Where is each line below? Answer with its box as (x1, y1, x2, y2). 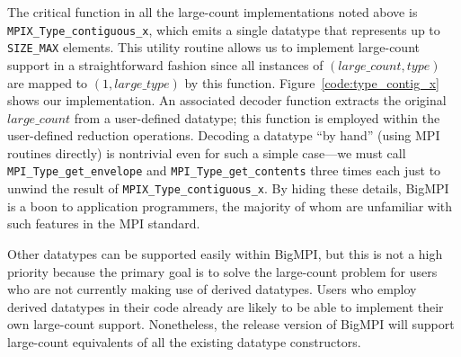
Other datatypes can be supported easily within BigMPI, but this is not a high (7, 244, 443, 263)
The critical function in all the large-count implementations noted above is (7, 3, 418, 21)
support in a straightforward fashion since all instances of (7, 55, 324, 74)
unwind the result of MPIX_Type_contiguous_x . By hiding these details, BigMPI (7, 179, 449, 198)
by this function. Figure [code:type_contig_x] (184, 73, 439, 92)
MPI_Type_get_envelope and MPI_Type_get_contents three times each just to (7, 161, 441, 180)
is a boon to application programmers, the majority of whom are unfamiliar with (7, 196, 453, 215)
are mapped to (7, 73, 88, 92)
